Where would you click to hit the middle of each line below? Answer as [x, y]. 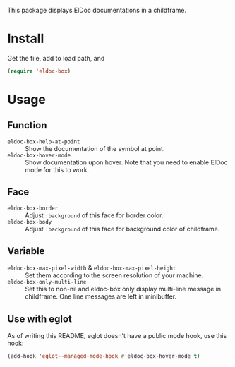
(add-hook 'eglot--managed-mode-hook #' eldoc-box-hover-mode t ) [104, 356]
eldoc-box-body [30, 222]
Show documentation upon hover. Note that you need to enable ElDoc [126, 162]
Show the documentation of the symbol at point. [95, 148]
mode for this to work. [57, 169]
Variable [26, 251]
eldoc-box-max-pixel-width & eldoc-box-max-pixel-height [92, 268]
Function [27, 125]
